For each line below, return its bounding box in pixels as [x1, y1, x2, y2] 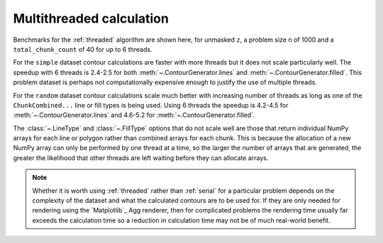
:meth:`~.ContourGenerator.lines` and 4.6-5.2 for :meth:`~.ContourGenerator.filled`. [13, 111, 255, 120]
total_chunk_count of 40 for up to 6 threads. [13, 45, 152, 53]
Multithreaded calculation [13, 11, 170, 26]
